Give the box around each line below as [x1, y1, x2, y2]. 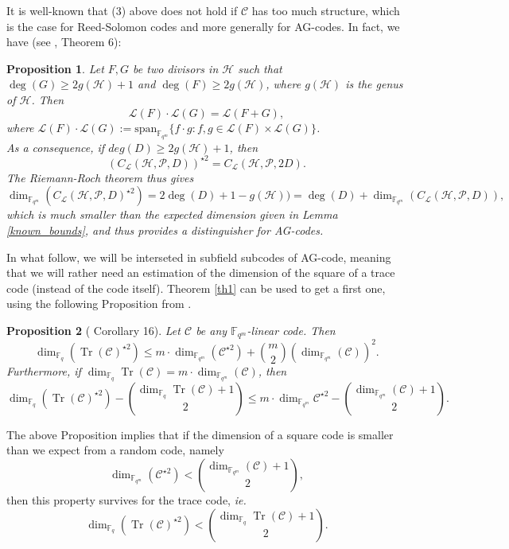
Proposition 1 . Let [6, 60, 104, 76]
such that [238, 60, 282, 76]
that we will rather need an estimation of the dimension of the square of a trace [6, 264, 395, 281]
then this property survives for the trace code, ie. [6, 492, 247, 508]
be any [196, 322, 227, 339]
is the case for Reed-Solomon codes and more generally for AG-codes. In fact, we [6, 18, 400, 34]
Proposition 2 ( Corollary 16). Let [6, 322, 181, 339]
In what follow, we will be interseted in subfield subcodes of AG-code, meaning [6, 248, 391, 265]
